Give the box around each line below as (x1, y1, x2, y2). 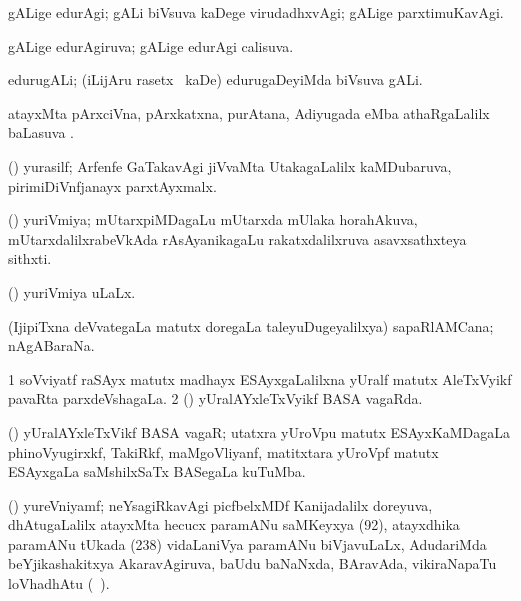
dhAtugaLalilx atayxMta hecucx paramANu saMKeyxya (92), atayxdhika (8, 514, 460, 535)
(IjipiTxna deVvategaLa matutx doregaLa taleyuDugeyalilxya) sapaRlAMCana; (8, 315, 494, 336)
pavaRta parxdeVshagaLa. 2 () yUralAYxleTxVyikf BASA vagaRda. (8, 388, 423, 409)
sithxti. (8, 248, 52, 269)
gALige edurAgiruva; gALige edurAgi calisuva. (8, 35, 294, 56)
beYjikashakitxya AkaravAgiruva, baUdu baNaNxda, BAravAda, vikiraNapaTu (8, 553, 497, 574)
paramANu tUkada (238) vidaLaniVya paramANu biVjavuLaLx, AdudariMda (8, 533, 487, 554)
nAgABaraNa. (8, 335, 95, 356)
